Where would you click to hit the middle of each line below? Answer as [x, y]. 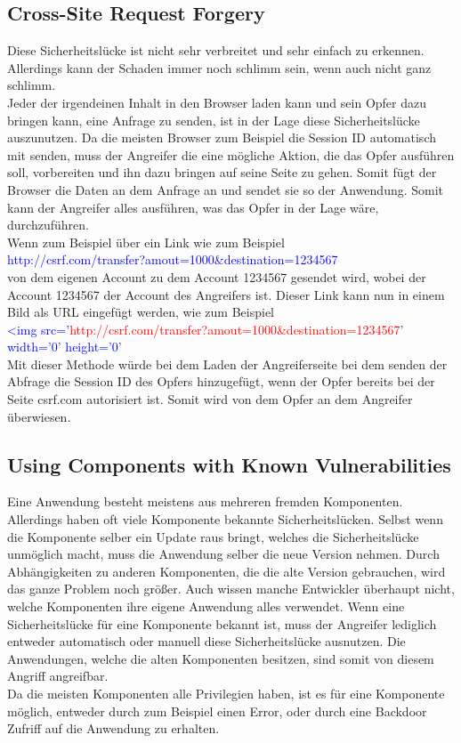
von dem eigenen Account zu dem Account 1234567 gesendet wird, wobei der [217, 276]
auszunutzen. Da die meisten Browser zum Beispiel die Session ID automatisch [222, 137]
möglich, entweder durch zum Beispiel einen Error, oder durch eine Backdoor [217, 711]
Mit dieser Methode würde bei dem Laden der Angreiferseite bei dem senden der [227, 363]
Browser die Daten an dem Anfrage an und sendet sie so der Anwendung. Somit [226, 189]
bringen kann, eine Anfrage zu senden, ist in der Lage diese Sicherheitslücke [214, 120]
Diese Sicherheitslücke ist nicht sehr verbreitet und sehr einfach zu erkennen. [216, 50]
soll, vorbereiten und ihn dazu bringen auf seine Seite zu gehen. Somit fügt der [222, 172]
